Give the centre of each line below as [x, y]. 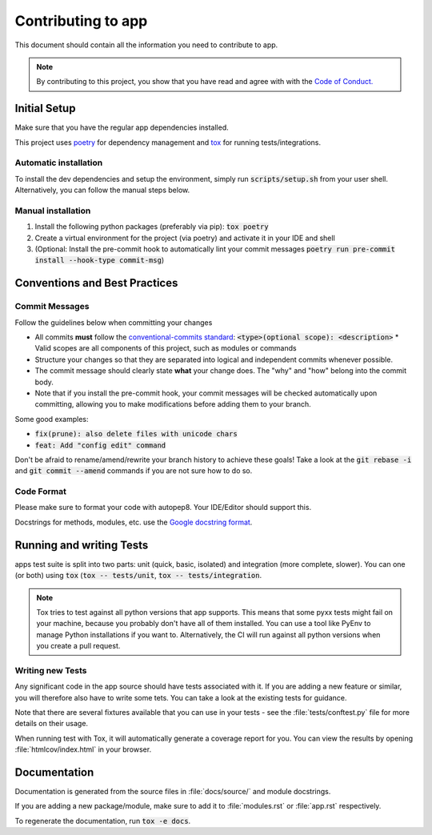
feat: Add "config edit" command [100, 445]
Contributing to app [81, 21]
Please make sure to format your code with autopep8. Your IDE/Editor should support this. [163, 508]
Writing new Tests [51, 670]
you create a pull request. [78, 646]
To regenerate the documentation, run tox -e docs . [103, 821]
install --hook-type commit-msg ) [99, 260]
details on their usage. [51, 724]
